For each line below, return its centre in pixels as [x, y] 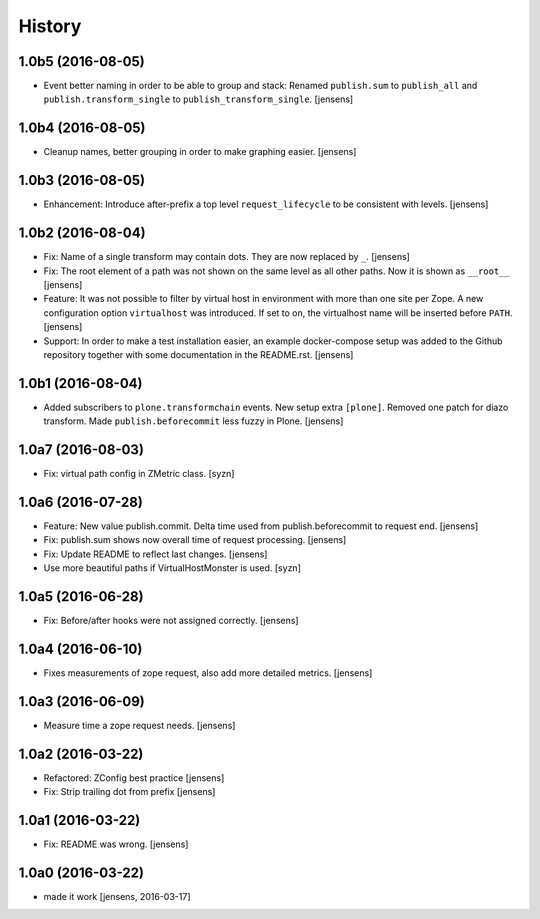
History [50, 26]
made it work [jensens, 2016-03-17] [117, 897]
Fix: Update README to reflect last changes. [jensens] [155, 554]
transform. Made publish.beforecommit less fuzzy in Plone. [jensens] [193, 421]
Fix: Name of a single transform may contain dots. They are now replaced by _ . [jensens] [226, 257]
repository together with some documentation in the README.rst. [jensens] [198, 354]
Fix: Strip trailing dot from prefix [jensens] [129, 792]
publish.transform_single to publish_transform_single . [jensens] [198, 99]
